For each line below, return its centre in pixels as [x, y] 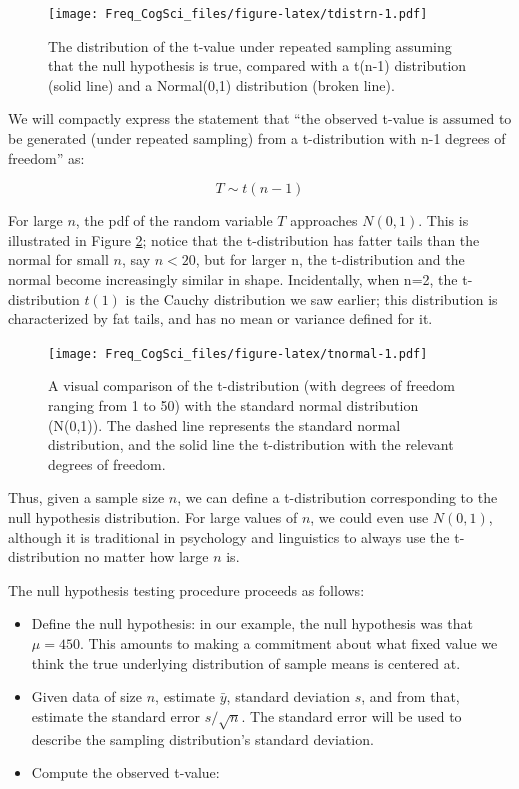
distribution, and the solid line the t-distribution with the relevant [251, 444]
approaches [324, 220]
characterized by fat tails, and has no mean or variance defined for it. [220, 318]
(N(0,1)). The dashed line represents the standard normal [224, 424]
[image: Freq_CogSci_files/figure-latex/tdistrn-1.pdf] [238, 14]
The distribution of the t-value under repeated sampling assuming [250, 45]
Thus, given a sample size [86, 497]
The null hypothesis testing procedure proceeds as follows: [186, 589]
